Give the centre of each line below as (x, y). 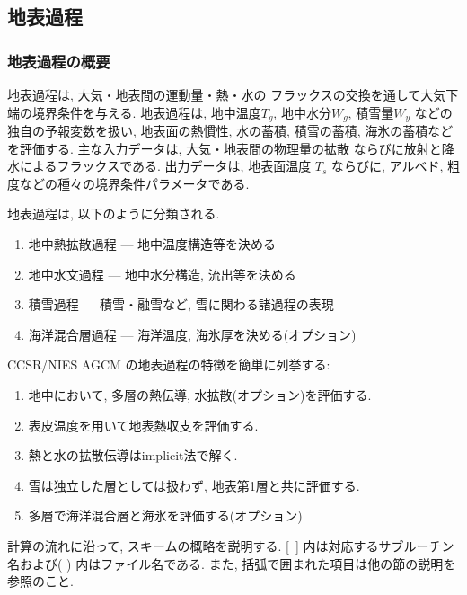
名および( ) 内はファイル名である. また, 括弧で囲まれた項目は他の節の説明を (232, 563)
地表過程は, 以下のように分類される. (114, 213)
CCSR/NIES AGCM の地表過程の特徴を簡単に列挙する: (169, 364)
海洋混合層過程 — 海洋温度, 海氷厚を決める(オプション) (192, 334)
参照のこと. (40, 581)
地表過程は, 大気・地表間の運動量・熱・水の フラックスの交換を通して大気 (227, 94)
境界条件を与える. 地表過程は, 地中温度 (146, 112)
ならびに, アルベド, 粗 (396, 166)
